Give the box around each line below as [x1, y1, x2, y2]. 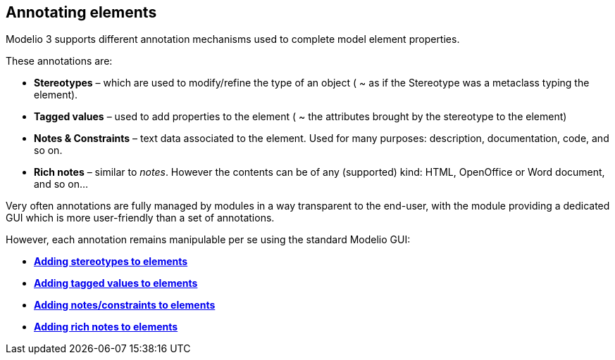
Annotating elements [6, 4, 157, 21]
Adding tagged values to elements [34, 277, 198, 290]
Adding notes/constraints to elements [34, 299, 216, 311]
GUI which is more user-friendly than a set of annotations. [6, 212, 275, 224]
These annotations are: [6, 55, 113, 67]
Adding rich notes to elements [34, 321, 178, 333]
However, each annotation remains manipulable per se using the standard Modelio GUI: [6, 233, 411, 246]
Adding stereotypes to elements [34, 255, 188, 268]
